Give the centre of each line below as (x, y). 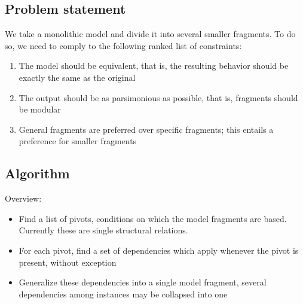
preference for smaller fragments (78, 141)
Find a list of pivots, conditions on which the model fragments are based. (153, 218)
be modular (40, 109)
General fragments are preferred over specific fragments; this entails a (146, 129)
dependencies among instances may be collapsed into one (123, 294)
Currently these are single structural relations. (103, 230)
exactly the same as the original (77, 77)
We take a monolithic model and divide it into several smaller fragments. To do (150, 34)
